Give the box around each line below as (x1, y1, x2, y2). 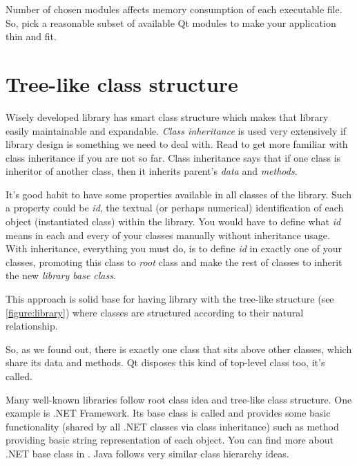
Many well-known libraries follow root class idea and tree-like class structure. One (6, 392, 352, 406)
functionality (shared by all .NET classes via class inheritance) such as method (6, 419, 339, 433)
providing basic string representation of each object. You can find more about (6, 433, 334, 447)
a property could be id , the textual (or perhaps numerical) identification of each (6, 200, 344, 215)
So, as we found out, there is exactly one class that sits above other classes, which (6, 341, 352, 356)
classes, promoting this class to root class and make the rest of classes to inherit (6, 254, 342, 269)
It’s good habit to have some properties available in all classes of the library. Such (6, 187, 352, 201)
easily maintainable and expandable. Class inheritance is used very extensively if (6, 123, 347, 137)
